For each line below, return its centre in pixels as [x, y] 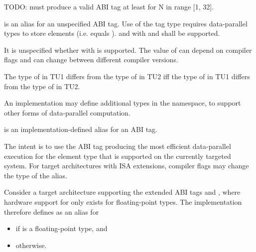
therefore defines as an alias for [52, 211]
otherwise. [31, 245]
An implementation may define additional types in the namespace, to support [123, 103]
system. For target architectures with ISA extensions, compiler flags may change [127, 166]
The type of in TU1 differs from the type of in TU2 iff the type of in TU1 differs [127, 76]
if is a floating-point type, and [62, 228]
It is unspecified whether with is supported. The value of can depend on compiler [128, 50]
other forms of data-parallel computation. [67, 112]
